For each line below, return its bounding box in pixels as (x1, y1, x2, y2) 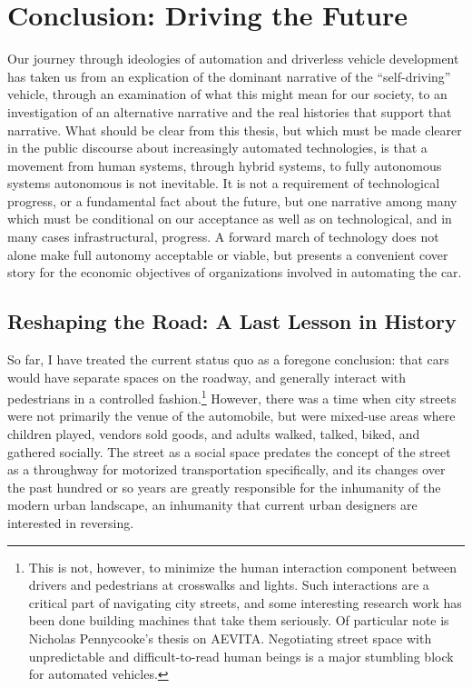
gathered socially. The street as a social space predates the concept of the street (7, 442, 451, 461)
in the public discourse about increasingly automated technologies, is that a (7, 138, 428, 157)
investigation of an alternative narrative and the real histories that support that (7, 102, 452, 121)
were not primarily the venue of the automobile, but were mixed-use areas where (7, 406, 456, 425)
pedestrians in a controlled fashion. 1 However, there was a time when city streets (7, 386, 457, 407)
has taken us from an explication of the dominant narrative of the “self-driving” (7, 66, 451, 85)
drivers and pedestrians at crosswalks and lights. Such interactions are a (28, 575, 429, 594)
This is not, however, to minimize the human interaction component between (28, 557, 457, 576)
